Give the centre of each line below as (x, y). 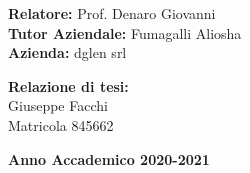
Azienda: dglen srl (67, 52)
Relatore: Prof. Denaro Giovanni (112, 13)
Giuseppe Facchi (58, 105)
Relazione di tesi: (68, 85)
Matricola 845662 (61, 124)
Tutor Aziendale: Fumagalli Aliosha (125, 32)
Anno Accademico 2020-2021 (109, 158)
